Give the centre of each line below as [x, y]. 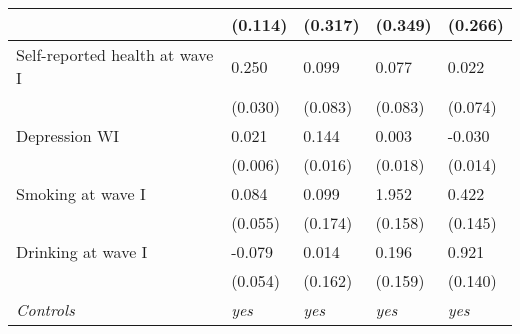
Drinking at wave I [82, 251]
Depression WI [68, 135]
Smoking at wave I [81, 193]
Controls [45, 309]
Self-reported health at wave [115, 54]
